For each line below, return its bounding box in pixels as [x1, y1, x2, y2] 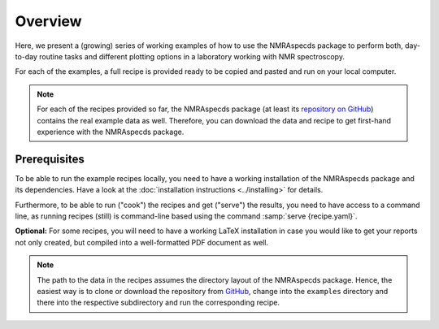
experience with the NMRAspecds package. [37, 127, 185, 136]
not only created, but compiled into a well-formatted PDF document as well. [15, 237, 268, 247]
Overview [15, 12, 82, 30]
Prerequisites [15, 152, 85, 166]
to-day [15, 51, 38, 61]
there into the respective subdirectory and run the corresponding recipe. [37, 297, 280, 308]
